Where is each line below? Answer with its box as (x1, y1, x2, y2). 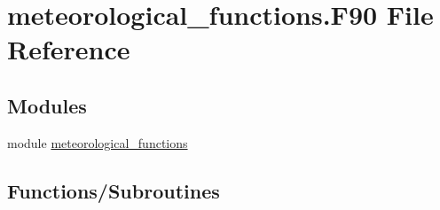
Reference (7, 31, 130, 67)
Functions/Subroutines (7, 176, 220, 204)
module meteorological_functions (7, 133, 188, 152)
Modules (7, 91, 87, 119)
